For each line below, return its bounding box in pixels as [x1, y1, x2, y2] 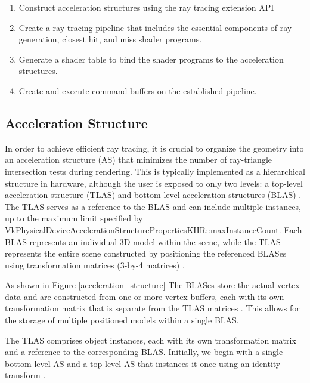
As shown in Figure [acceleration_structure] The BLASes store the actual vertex [5, 279, 300, 291]
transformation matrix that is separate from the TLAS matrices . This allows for [5, 302, 300, 314]
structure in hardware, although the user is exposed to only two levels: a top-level [5, 177, 303, 189]
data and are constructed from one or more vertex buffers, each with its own [5, 290, 284, 302]
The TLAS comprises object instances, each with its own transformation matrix [5, 333, 296, 346]
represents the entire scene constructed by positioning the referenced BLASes [5, 247, 287, 260]
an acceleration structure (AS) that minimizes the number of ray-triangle [5, 153, 272, 166]
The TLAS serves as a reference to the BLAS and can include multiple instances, [5, 200, 301, 212]
